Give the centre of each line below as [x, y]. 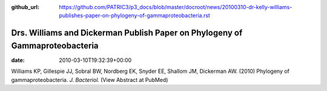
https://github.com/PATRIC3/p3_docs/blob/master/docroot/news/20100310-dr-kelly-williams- [176, 7]
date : [18, 60]
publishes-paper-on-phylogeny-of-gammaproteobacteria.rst [134, 16]
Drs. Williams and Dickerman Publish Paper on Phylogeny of [127, 33]
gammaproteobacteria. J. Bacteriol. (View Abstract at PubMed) [90, 79]
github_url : [25, 7]
